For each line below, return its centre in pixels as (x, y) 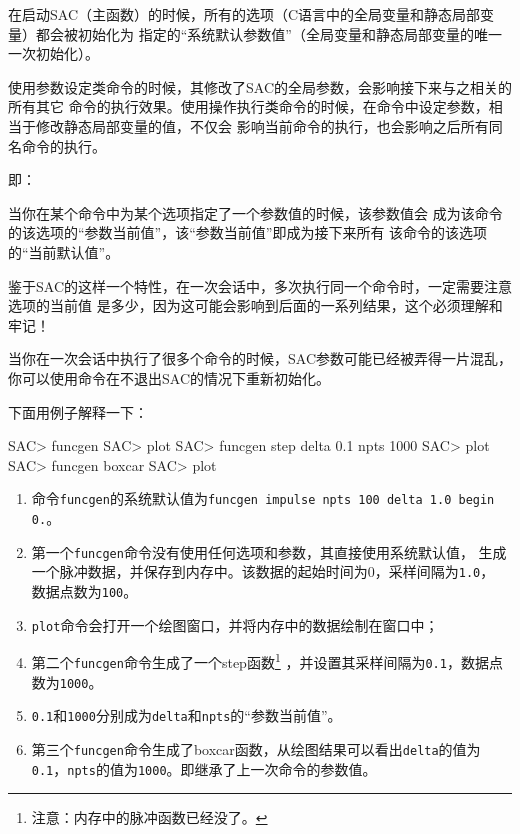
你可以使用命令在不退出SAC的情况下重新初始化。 (169, 377)
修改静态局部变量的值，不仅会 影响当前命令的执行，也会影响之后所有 (262, 125)
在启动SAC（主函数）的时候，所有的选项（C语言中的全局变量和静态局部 (244, 14)
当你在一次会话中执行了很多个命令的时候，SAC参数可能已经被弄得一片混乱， (260, 358)
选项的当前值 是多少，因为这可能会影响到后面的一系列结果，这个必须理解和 (255, 305)
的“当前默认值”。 (64, 251)
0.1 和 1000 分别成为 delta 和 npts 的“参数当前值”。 (186, 715)
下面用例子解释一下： (78, 411)
